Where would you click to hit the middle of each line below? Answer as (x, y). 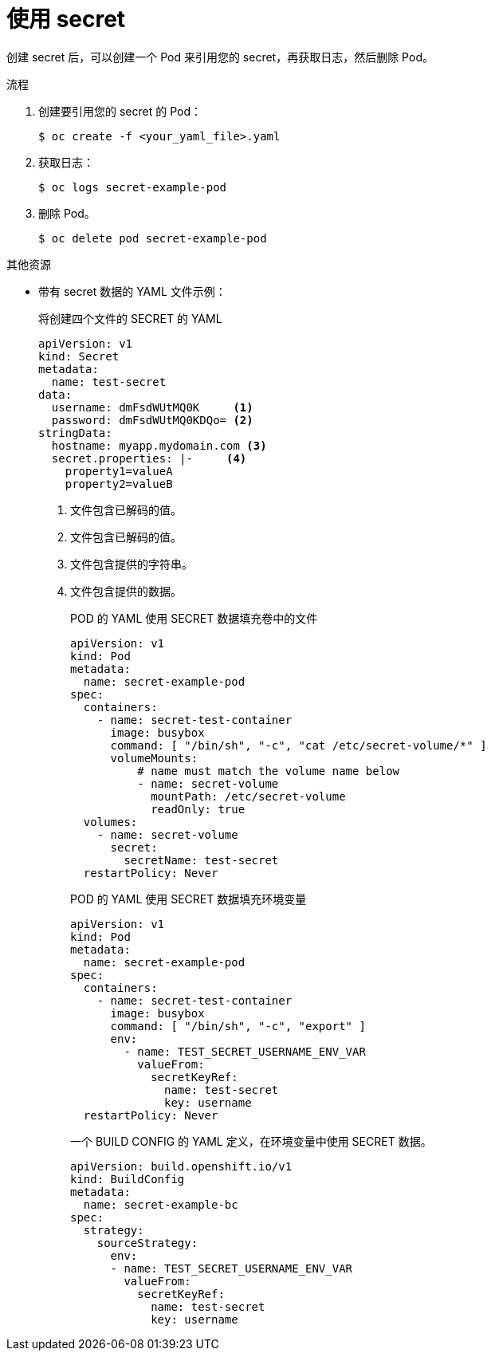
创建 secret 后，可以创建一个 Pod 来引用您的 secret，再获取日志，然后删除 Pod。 (220, 57)
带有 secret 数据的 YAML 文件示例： (132, 291)
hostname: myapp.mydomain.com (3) (159, 445)
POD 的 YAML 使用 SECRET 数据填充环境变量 (189, 899)
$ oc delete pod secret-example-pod (153, 238)
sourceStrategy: (147, 1243)
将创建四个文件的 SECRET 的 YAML (130, 318)
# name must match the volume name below (269, 771)
